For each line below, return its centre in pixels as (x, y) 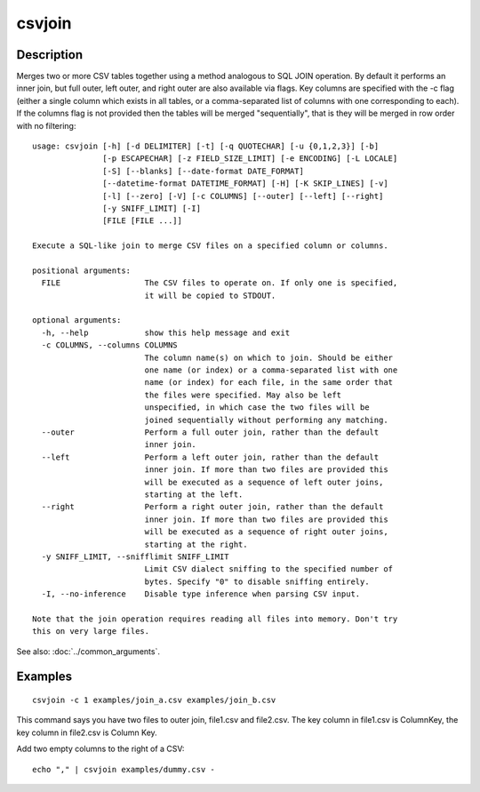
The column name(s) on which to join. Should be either (269, 357)
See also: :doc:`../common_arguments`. (88, 651)
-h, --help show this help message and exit (166, 332)
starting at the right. (196, 544)
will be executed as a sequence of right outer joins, (266, 532)
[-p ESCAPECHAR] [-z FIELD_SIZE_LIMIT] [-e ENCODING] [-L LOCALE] (250, 159)
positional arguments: (82, 270)
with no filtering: (46, 125)
